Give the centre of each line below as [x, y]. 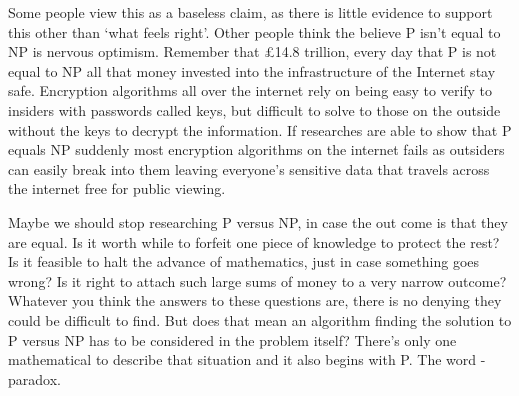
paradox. [34, 378]
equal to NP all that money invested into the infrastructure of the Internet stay [252, 70]
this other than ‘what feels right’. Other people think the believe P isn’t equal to [254, 31]
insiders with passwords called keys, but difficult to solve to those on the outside [254, 109]
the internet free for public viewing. [117, 188]
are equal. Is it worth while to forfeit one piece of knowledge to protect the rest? [254, 241]
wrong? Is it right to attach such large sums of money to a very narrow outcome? [257, 280]
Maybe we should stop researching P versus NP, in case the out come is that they [258, 221]
